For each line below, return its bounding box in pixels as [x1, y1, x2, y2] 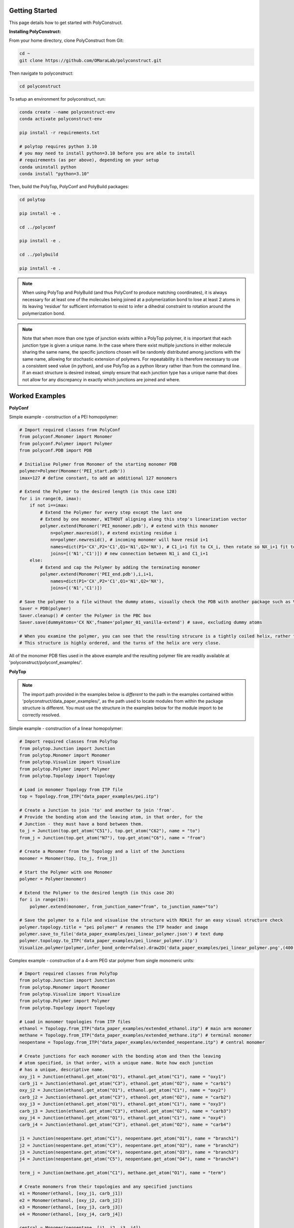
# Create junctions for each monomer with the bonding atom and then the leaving [19, 1053, 221, 1059]
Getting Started [9, 6, 57, 15]
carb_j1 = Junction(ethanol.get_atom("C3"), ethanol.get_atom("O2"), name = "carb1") [19, 1081, 231, 1087]
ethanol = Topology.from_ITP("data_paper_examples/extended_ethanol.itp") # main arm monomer [19, 1026, 252, 1031]
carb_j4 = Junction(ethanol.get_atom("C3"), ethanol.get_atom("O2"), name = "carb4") [19, 1122, 231, 1127]
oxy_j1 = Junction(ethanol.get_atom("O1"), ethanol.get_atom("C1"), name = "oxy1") [19, 1074, 226, 1079]
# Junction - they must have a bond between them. [19, 821, 144, 827]
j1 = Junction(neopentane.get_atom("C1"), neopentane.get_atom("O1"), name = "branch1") [19, 1136, 240, 1142]
